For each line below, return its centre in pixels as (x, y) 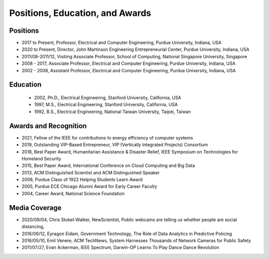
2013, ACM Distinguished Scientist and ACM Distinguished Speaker (91, 172)
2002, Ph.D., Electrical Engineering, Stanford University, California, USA (108, 98)
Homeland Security (42, 158)
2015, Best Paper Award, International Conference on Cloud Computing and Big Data (108, 166)
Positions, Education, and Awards (80, 13)
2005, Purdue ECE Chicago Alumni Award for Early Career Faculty (89, 186)
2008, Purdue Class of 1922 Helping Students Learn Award (82, 180)
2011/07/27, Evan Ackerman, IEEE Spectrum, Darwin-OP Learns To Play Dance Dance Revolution (120, 248)
